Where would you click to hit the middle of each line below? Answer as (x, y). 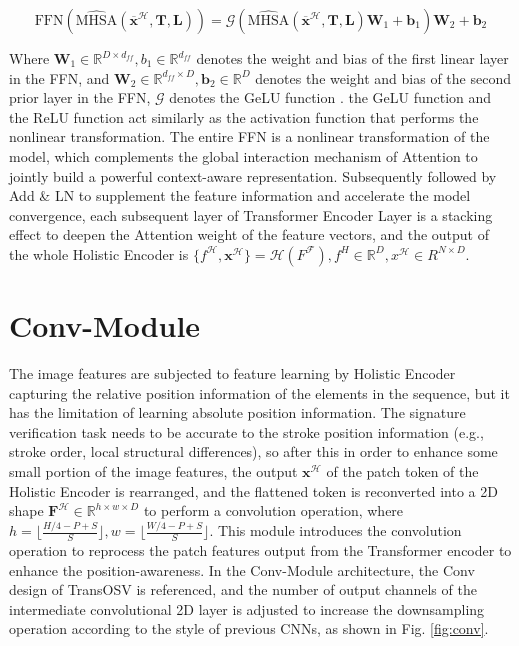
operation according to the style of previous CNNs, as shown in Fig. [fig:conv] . (249, 628)
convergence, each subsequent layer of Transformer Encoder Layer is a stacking (251, 214)
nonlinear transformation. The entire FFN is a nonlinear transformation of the (249, 136)
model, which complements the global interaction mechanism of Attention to (243, 155)
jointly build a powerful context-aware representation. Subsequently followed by (253, 175)
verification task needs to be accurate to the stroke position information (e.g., (246, 431)
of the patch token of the (402, 471)
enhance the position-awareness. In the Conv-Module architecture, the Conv (242, 569)
